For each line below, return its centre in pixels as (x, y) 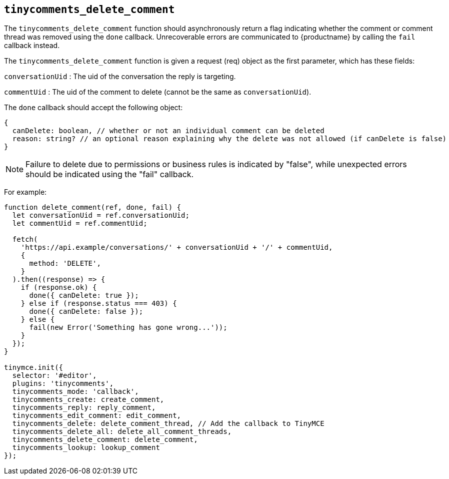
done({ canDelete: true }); (84, 296)
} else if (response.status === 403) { (99, 304)
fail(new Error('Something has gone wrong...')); (128, 328)
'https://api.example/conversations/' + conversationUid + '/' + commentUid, (177, 248)
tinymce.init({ (34, 368)
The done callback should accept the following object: (93, 108)
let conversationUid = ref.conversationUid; (101, 215)
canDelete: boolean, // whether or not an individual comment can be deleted (168, 131)
